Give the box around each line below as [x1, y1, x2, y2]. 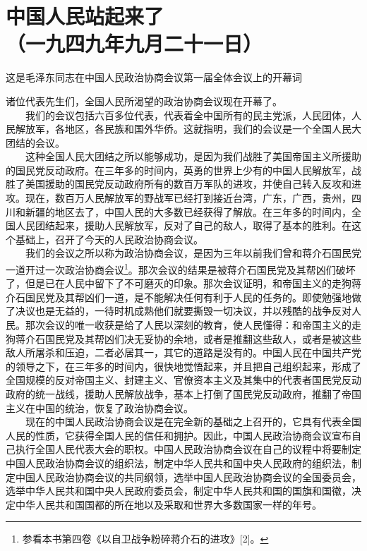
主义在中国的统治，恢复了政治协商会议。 [6, 400, 193, 415]
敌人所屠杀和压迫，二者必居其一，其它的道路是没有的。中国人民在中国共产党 [6, 345, 361, 360]
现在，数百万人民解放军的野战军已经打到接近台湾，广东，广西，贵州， [25, 190, 351, 205]
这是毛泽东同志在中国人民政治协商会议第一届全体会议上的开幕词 [6, 70, 302, 85]
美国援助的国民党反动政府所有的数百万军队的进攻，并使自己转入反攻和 [25, 176, 351, 191]
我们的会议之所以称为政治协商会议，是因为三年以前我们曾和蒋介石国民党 [25, 246, 361, 260]
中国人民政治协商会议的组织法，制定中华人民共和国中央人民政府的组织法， [6, 456, 351, 470]
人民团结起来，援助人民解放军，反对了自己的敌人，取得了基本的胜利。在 [15, 218, 351, 233]
